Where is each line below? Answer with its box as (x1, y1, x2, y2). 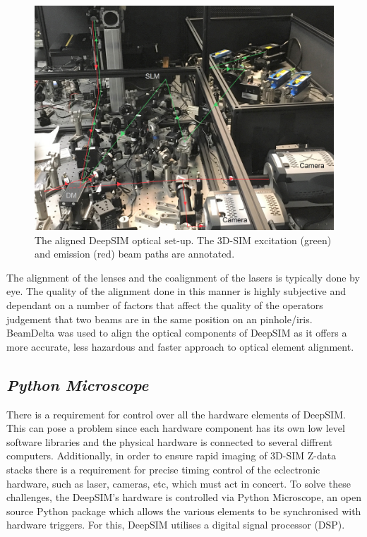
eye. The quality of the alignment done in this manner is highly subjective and (6, 284, 346, 298)
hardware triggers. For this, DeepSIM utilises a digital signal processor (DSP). (6, 517, 345, 532)
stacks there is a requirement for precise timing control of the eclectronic (6, 461, 320, 476)
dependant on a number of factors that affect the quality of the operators (6, 297, 323, 312)
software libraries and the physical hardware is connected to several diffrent (6, 434, 332, 449)
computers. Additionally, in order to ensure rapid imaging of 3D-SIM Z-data (6, 448, 337, 463)
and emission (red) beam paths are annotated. (35, 246, 235, 261)
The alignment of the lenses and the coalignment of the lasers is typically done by (6, 270, 360, 284)
